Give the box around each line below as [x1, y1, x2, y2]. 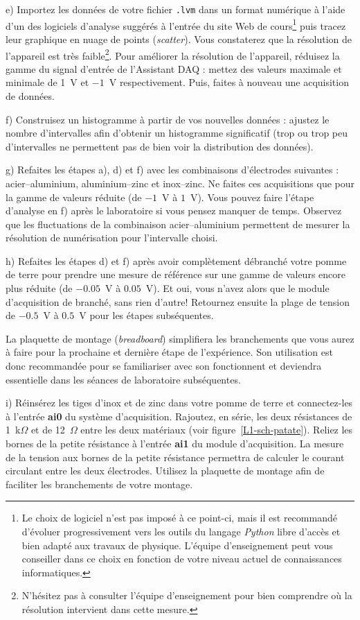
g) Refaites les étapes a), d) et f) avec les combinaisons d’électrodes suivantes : [6, 162, 339, 177]
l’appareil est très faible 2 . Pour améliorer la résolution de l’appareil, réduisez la [6, 46, 340, 62]
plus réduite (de [6, 281, 73, 295]
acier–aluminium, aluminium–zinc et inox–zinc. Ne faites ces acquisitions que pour [6, 175, 354, 190]
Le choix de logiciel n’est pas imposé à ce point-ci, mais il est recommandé [21, 510, 337, 525]
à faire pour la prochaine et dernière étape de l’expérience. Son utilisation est [6, 345, 333, 359]
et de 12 [30, 422, 65, 437]
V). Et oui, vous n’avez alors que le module [145, 281, 330, 295]
